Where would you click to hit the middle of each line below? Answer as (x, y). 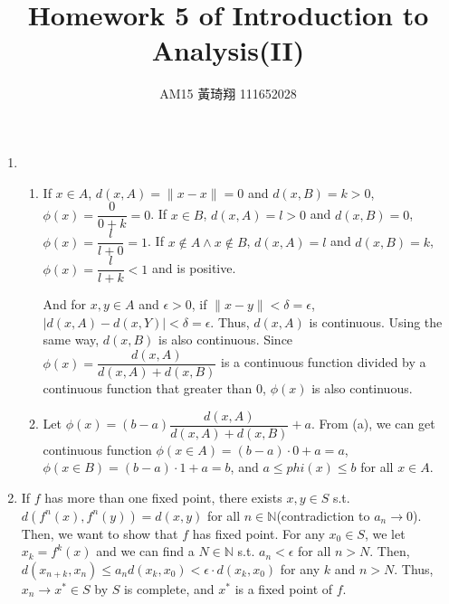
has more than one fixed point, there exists (163, 497)
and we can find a (145, 551)
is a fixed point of (284, 588)
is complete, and (169, 588)
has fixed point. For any (258, 533)
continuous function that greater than (148, 388)
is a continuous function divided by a (324, 362)
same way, (71, 340)
